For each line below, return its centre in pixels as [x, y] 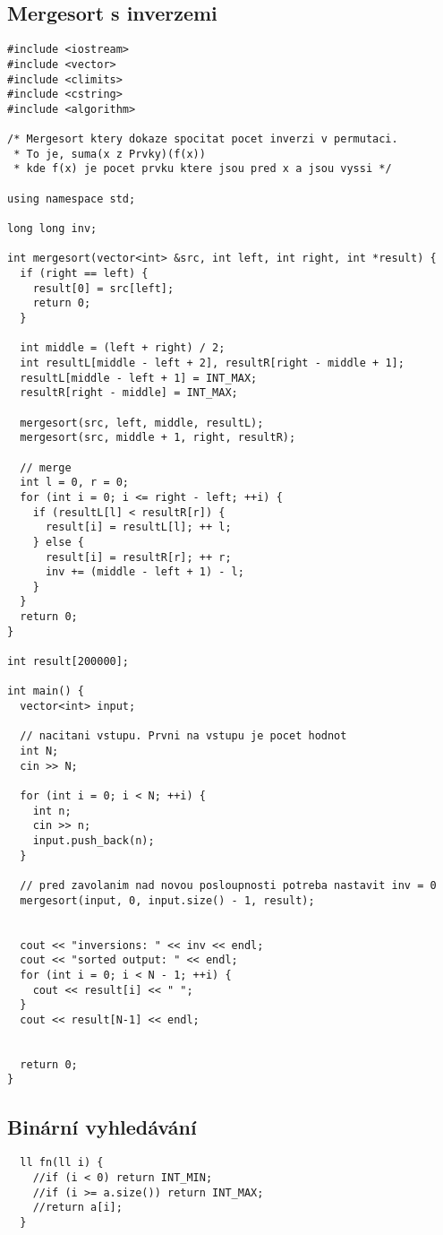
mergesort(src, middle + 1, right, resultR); [158, 438]
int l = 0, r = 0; [75, 483]
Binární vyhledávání [102, 1126]
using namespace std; [72, 199]
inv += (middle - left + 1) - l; [145, 572]
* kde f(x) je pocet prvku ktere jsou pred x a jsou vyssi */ [203, 169]
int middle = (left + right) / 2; [123, 348]
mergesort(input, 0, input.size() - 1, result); [167, 900]
